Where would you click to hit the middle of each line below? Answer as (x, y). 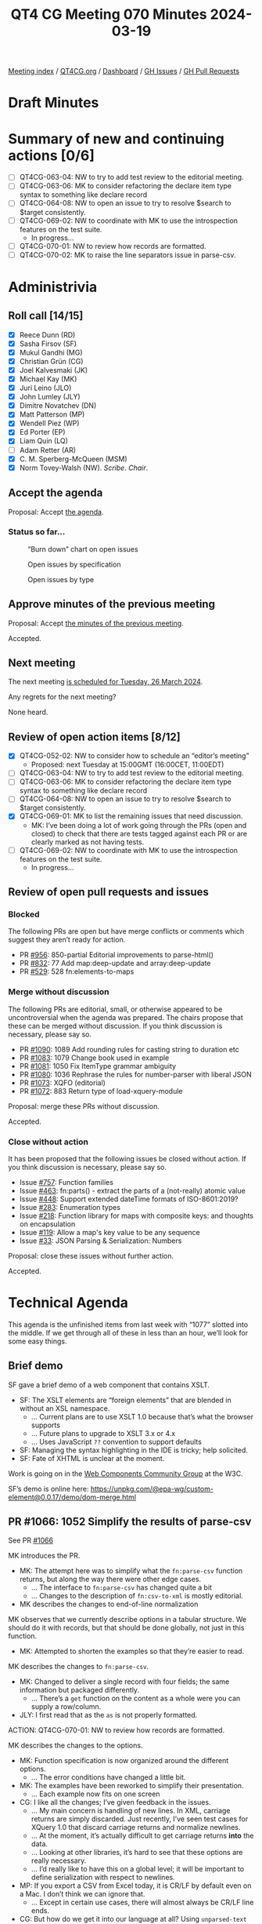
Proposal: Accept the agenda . (56, 512)
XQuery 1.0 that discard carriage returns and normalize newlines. (136, 1827)
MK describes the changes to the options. (75, 1745)
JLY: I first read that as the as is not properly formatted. (108, 1715)
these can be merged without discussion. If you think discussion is (115, 1026)
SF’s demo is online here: (48, 1489)
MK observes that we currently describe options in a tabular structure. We (127, 1620)
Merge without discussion (59, 992)
